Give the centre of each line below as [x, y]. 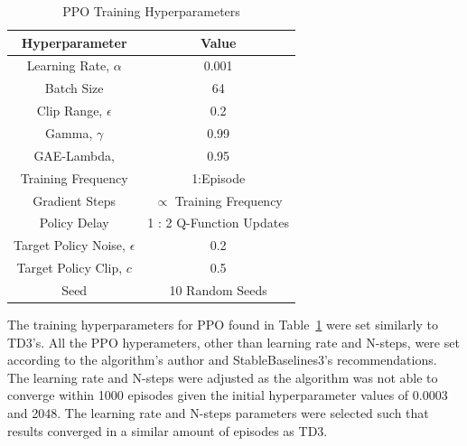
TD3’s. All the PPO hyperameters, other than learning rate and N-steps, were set [233, 342]
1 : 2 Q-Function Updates [218, 223]
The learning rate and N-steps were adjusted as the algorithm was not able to [223, 377]
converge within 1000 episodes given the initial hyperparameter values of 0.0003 [228, 395]
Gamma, [69, 132]
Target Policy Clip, [70, 268]
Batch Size [74, 88]
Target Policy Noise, [70, 245]
